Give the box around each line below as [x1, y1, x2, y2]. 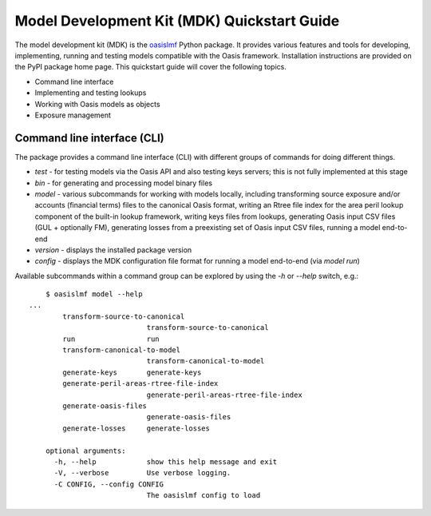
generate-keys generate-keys [62, 367, 202, 377]
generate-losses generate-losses [62, 423, 211, 433]
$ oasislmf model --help [45, 290, 143, 299]
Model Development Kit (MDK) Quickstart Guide [14, 12, 340, 30]
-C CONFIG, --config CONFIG [53, 479, 164, 489]
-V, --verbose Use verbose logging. [53, 468, 231, 478]
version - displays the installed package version [34, 244, 192, 255]
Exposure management [34, 110, 112, 120]
